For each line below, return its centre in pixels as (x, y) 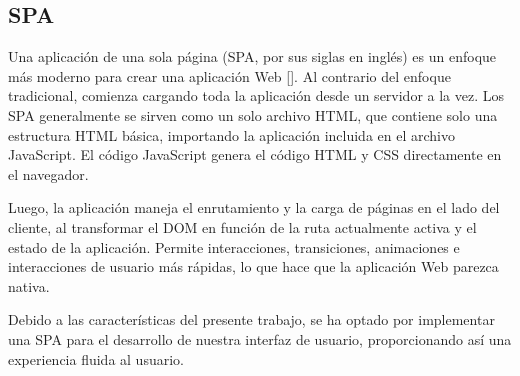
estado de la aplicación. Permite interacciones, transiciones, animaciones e (234, 246)
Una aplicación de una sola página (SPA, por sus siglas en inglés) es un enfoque (252, 56)
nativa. (29, 285)
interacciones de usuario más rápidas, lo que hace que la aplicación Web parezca (253, 266)
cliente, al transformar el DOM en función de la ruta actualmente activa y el (242, 226)
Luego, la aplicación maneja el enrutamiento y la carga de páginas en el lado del (254, 207)
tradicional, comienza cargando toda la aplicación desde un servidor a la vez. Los (256, 95)
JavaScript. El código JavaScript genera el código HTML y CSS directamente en (255, 154)
